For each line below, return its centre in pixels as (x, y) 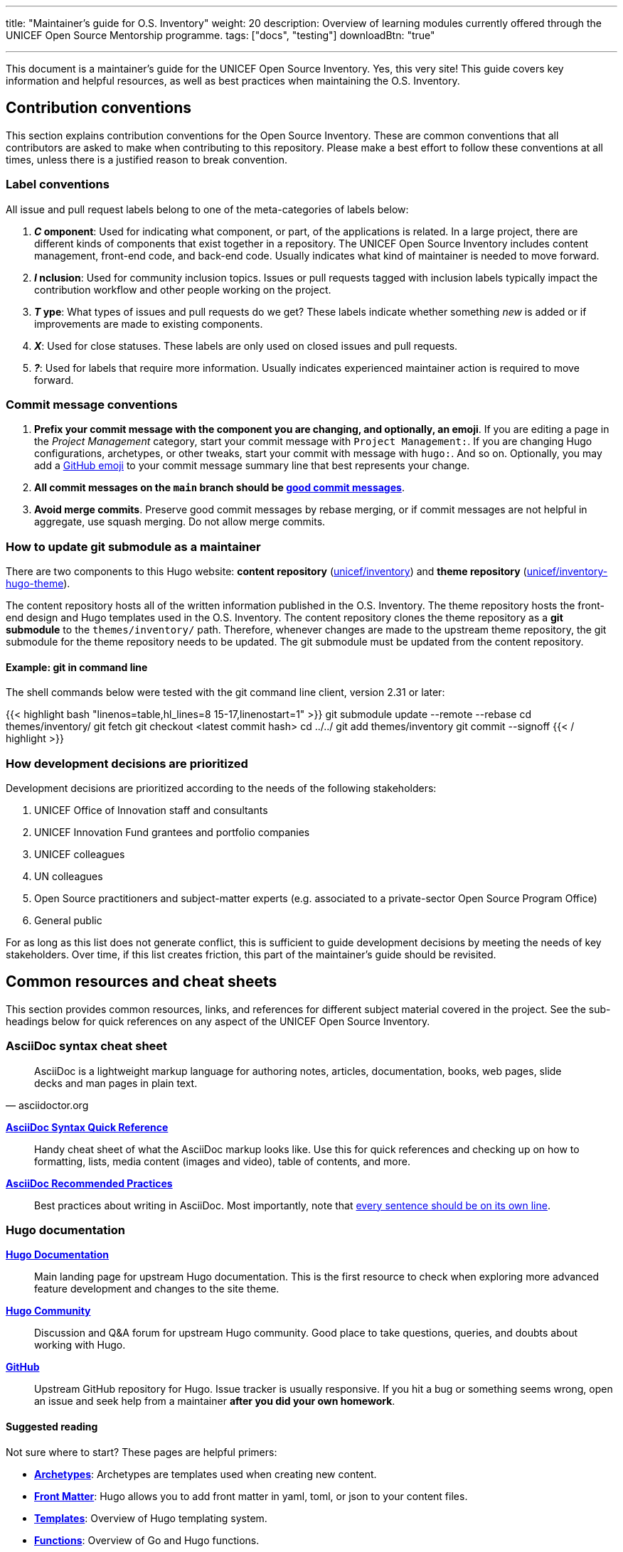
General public (68, 921)
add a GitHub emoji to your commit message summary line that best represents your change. (252, 466)
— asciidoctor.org (47, 1105)
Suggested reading (52, 1427)
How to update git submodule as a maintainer (133, 546)
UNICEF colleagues (80, 855)
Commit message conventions (92, 404)
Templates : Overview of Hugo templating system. (151, 1518)
